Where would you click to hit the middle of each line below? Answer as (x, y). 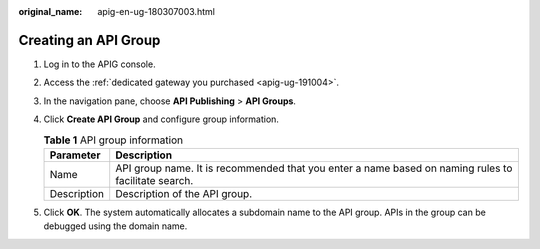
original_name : (50, 11)
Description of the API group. (184, 193)
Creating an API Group (89, 40)
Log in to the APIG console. (99, 64)
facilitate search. (154, 180)
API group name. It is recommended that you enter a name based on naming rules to (314, 168)
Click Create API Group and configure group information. (161, 119)
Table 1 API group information (113, 140)
